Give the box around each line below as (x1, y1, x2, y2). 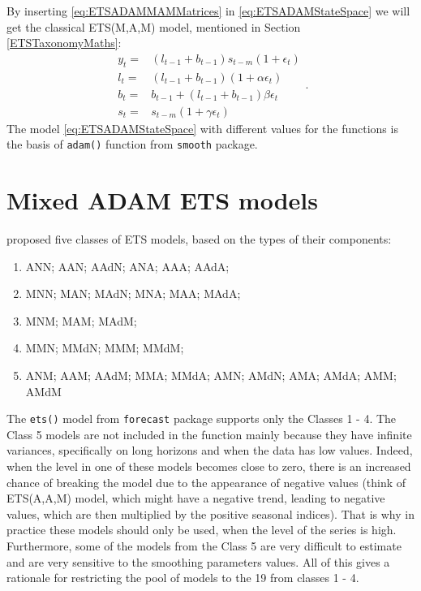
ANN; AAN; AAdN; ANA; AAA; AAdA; (25, 257, 230, 274)
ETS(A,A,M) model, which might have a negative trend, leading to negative (6, 490, 385, 507)
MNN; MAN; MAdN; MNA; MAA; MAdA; (25, 285, 241, 302)
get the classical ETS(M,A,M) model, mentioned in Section (6, 18, 301, 35)
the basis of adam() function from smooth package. (6, 136, 258, 153)
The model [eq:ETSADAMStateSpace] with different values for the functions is (6, 119, 398, 136)
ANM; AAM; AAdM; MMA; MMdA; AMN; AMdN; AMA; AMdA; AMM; (25, 367, 397, 384)
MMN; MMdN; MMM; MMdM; (25, 339, 184, 356)
